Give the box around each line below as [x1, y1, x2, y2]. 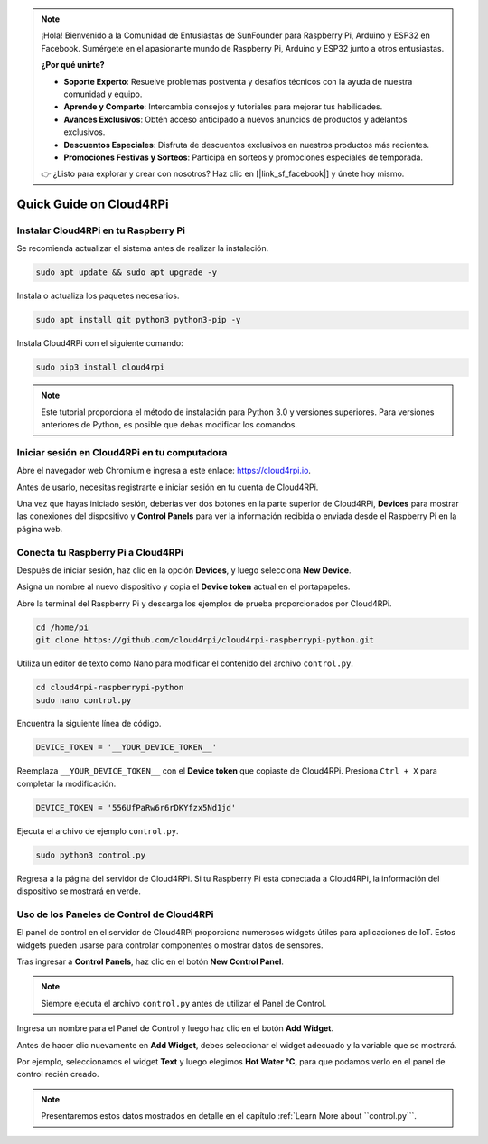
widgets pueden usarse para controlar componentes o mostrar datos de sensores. [16, 940, 324, 951]
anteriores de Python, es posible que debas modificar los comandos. [41, 419, 298, 430]
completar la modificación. [16, 778, 117, 789]
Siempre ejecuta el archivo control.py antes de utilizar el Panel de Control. [41, 998, 327, 1008]
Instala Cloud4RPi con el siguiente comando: [16, 338, 184, 349]
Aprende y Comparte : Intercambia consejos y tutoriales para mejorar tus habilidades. [63, 101, 383, 112]
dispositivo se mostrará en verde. [16, 886, 142, 896]
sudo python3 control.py [35, 849, 146, 860]
